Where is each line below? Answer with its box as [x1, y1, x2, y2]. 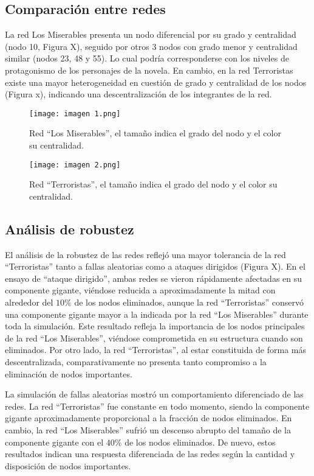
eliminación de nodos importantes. [5, 367, 132, 380]
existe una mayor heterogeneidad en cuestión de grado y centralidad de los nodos [5, 75, 307, 88]
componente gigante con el [5, 435, 104, 448]
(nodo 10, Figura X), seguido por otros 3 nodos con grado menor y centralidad [5, 40, 298, 52]
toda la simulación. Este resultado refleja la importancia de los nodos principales [5, 320, 305, 332]
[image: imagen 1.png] [29, 109, 121, 118]
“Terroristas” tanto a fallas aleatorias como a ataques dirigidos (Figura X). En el [5, 260, 305, 273]
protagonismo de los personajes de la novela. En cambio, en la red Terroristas [5, 63, 293, 76]
